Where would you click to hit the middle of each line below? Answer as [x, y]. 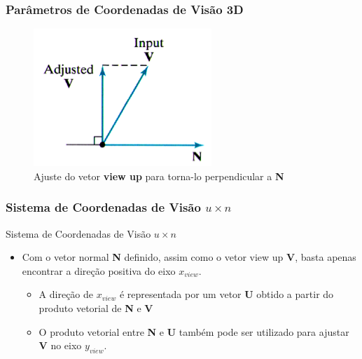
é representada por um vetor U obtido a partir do [227, 294]
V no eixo [60, 345]
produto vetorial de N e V [96, 307]
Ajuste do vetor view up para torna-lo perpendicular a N [159, 176]
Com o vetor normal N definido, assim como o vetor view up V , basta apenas [189, 257]
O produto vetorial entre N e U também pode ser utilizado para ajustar [194, 331]
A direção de [66, 294]
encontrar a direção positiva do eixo [99, 270]
